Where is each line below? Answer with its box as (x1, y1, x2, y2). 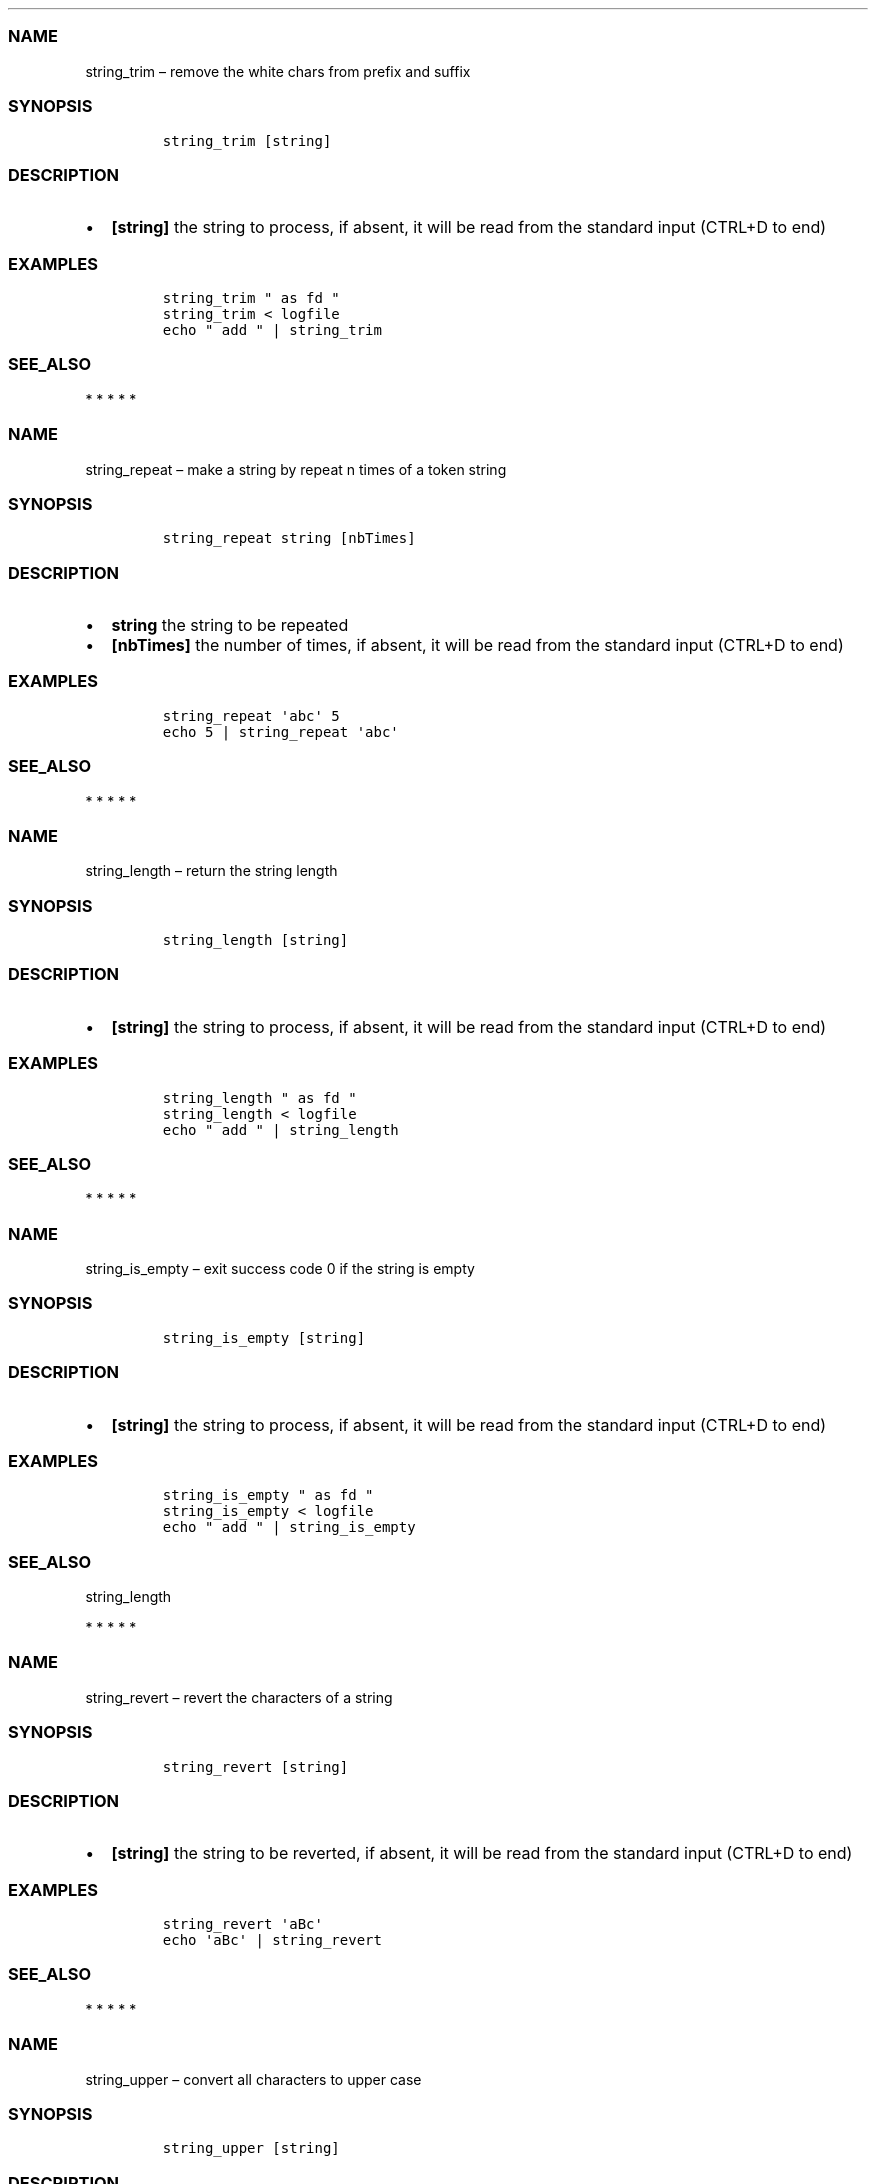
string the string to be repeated (111, 615, 349, 635)
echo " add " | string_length (162, 1121, 399, 1138)
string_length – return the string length (85, 862, 338, 880)
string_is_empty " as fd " (162, 1487, 374, 1504)
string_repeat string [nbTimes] (162, 530, 416, 547)
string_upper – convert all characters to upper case (85, 2070, 422, 2088)
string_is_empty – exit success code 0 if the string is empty (85, 1260, 475, 1277)
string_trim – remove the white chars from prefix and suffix (85, 62, 471, 80)
